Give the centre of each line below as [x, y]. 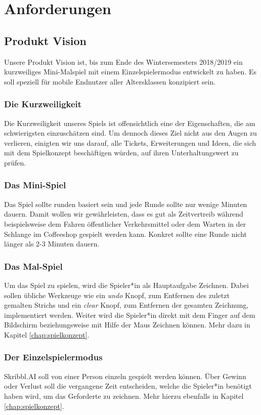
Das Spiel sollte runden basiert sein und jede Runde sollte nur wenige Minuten [126, 204]
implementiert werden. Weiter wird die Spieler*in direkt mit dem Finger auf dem [130, 315]
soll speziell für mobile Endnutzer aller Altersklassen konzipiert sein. [110, 81]
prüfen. [15, 162]
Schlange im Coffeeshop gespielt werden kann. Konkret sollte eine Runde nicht [125, 234]
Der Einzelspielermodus [53, 357]
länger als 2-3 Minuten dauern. [52, 244]
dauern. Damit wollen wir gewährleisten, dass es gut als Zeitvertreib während [124, 214]
